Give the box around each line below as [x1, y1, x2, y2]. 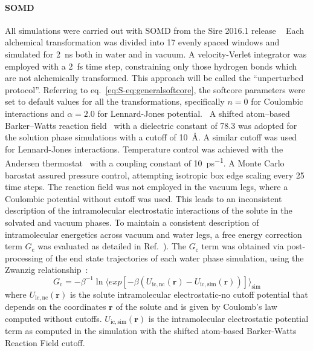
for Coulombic [251, 95, 303, 108]
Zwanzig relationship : [5, 263, 88, 276]
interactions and [5, 107, 65, 119]
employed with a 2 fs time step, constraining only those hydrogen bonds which [5, 59, 297, 72]
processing [5, 251, 43, 264]
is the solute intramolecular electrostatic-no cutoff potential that [69, 287, 308, 300]
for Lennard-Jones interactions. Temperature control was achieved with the [5, 142, 283, 155]
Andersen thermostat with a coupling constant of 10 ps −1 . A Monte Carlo [5, 155, 285, 169]
